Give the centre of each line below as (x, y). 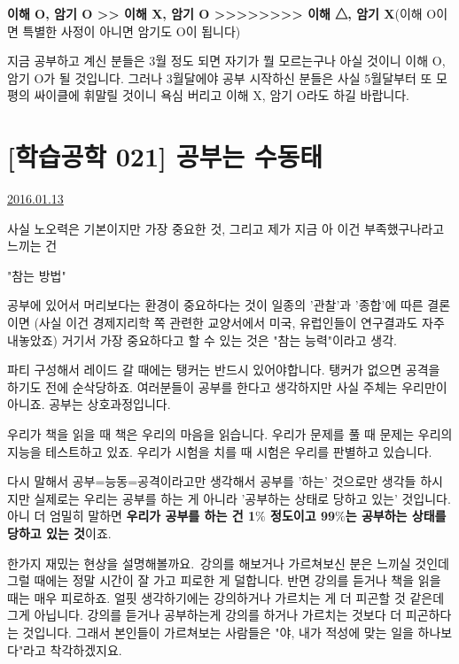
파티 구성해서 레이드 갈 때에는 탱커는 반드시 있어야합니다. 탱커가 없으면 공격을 (224, 370)
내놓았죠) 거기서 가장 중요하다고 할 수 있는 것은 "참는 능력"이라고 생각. (202, 340)
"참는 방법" (37, 275)
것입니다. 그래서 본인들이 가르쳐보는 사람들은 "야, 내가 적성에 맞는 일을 (218, 632)
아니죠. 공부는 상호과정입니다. (89, 404)
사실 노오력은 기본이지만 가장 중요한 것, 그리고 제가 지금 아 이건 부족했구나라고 (226, 228)
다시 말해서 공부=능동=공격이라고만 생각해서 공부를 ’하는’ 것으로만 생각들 (212, 481)
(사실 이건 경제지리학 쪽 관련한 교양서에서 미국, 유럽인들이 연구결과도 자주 (239, 323)
